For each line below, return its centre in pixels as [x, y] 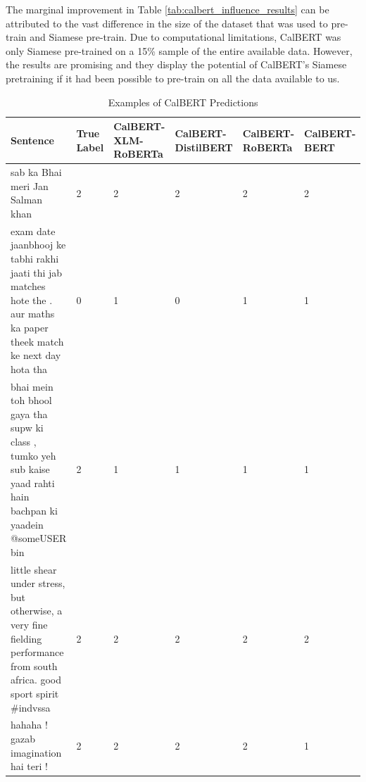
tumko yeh [33, 455]
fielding [26, 638]
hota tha [29, 368]
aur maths [33, 314]
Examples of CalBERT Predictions [183, 102]
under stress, [38, 583]
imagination [36, 752]
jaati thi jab [37, 272]
